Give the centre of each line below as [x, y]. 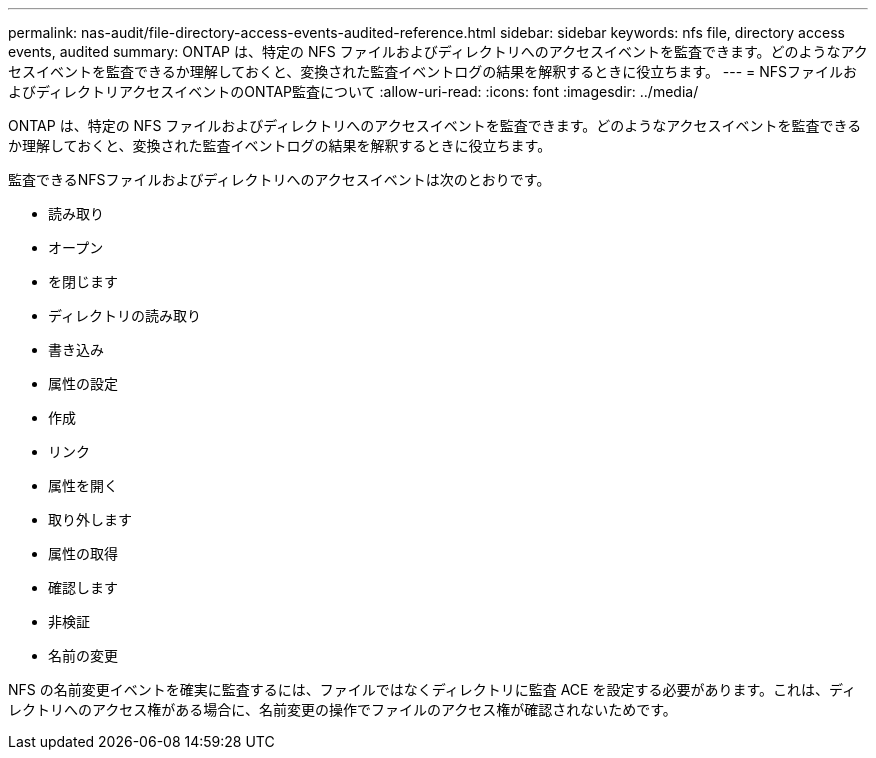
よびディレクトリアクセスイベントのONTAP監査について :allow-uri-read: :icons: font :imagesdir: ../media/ [353, 91]
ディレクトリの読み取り [125, 315]
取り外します [90, 519]
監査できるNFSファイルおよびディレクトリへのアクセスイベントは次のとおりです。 [279, 179]
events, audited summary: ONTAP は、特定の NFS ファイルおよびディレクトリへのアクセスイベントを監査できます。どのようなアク [438, 51]
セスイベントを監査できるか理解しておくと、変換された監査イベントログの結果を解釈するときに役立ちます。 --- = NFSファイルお [433, 71]
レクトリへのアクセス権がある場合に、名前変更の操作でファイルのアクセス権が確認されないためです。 [342, 709]
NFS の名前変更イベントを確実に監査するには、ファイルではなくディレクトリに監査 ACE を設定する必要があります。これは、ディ [432, 689]
